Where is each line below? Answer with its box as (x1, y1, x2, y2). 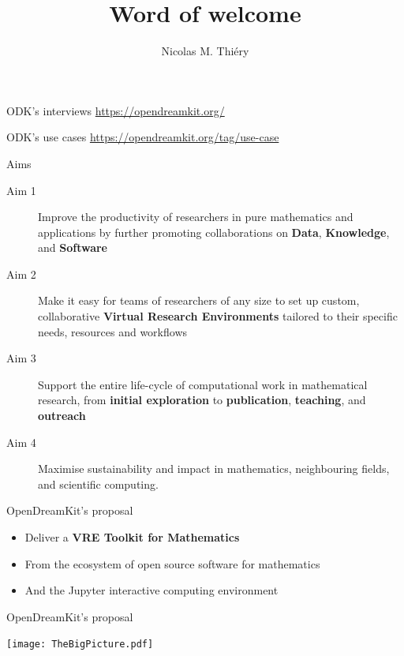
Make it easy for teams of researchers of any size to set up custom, (38, 292, 360, 309)
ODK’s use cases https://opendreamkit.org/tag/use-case (6, 129, 279, 145)
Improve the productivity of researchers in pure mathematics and (38, 208, 353, 225)
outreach (38, 407, 86, 424)
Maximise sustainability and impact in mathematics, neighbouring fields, (38, 460, 390, 477)
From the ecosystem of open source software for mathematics (24, 555, 320, 572)
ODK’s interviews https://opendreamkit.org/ (6, 102, 225, 118)
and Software (38, 239, 107, 256)
